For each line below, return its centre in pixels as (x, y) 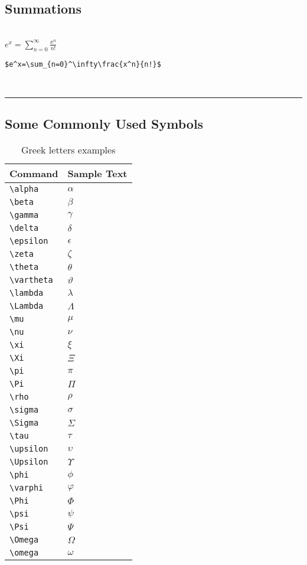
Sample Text (97, 174)
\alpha (24, 189)
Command (34, 174)
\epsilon (29, 241)
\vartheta (31, 280)
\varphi (27, 488)
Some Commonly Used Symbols (104, 124)
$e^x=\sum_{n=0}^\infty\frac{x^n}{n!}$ (83, 64)
